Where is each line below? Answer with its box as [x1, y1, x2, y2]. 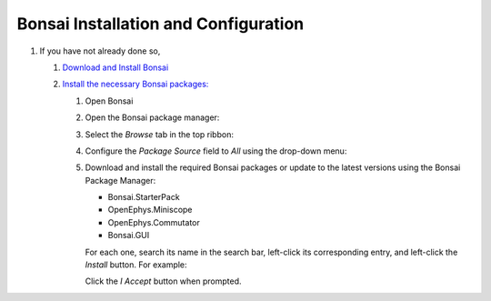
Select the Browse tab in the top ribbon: [85, 128, 234, 140]
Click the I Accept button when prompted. [85, 276, 242, 286]
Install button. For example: [85, 259, 187, 270]
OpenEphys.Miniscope [107, 205, 193, 216]
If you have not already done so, [39, 45, 161, 56]
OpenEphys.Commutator [107, 216, 200, 227]
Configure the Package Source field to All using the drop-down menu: [85, 145, 347, 156]
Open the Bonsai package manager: [85, 112, 220, 123]
